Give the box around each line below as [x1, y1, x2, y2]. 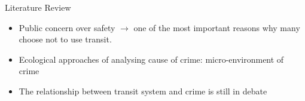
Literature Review [5, 1, 71, 13]
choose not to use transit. [19, 33, 112, 45]
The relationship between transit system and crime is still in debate [19, 84, 267, 97]
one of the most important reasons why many [133, 21, 300, 33]
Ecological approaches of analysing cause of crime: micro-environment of [19, 53, 284, 65]
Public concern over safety [19, 21, 115, 33]
